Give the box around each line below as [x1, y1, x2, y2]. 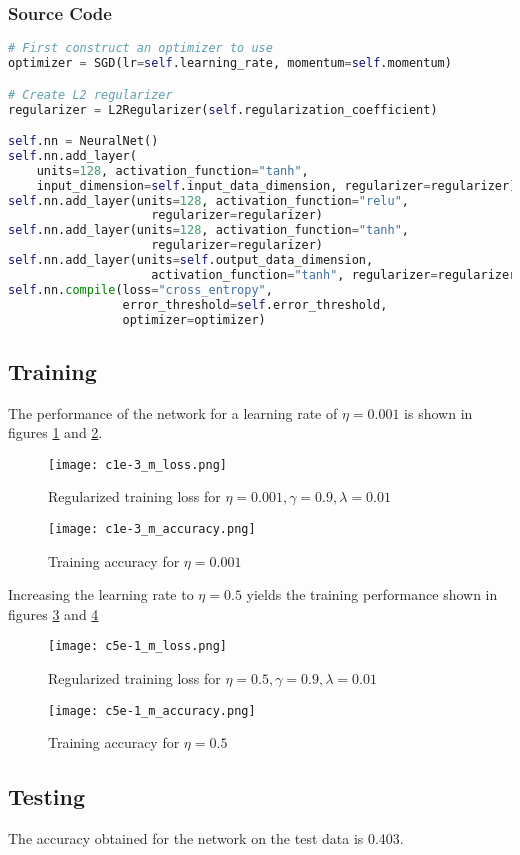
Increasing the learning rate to [8, 584, 194, 605]
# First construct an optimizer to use [8, 41, 273, 56]
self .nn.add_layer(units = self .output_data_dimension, [8, 253, 374, 268]
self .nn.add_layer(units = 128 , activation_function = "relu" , [8, 193, 409, 208]
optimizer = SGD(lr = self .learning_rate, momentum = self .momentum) [8, 56, 452, 71]
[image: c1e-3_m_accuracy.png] [48, 522, 256, 537]
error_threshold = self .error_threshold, [122, 297, 388, 312]
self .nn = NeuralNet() [8, 134, 159, 149]
